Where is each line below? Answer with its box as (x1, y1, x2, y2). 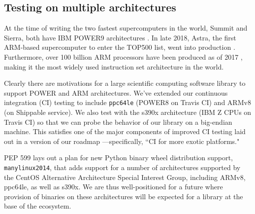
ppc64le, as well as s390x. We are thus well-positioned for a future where (4, 181, 223, 192)
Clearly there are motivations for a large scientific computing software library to (4, 78, 246, 88)
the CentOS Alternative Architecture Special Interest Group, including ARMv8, (4, 172, 246, 182)
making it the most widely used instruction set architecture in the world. (4, 61, 224, 71)
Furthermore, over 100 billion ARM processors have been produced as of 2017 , (4, 51, 243, 62)
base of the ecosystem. (4, 201, 71, 211)
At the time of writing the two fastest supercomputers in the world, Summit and (4, 23, 248, 33)
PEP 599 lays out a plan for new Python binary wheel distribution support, (4, 152, 233, 163)
